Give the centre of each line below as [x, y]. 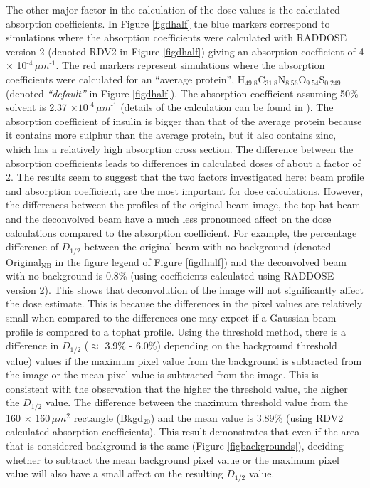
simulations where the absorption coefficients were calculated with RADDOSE [176, 37]
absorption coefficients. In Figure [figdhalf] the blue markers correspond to [168, 23]
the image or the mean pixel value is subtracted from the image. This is [162, 375]
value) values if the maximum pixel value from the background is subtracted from [184, 360]
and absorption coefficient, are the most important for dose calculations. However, [185, 190]
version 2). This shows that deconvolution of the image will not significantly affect [185, 289]
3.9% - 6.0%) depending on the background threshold [221, 345]
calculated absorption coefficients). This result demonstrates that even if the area [183, 431]
